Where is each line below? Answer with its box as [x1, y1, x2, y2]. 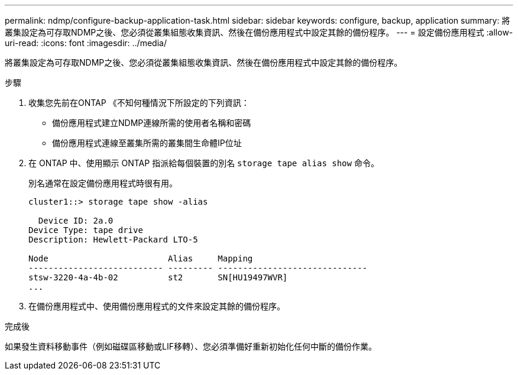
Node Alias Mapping [28, 254, 253, 263]
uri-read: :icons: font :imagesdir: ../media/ [5, 38, 167, 48]
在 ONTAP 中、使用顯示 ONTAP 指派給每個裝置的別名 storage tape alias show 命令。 [28, 158, 379, 168]
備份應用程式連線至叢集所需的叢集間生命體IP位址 [52, 138, 242, 148]
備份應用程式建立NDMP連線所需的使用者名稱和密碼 [52, 118, 251, 128]
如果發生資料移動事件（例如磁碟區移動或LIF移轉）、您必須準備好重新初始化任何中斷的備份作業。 [5, 341, 377, 351]
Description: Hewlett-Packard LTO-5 [28, 235, 198, 244]
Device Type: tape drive [28, 225, 143, 235]
